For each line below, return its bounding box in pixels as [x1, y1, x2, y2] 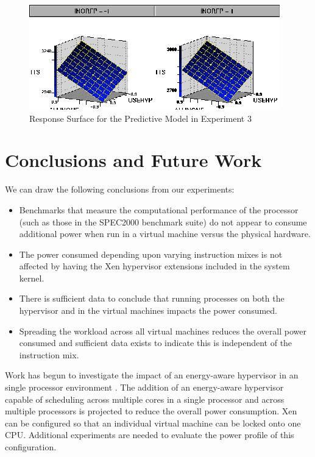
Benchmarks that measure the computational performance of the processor [19, 203, 299, 216]
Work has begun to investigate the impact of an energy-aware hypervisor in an [5, 369, 299, 381]
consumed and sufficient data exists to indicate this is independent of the [19, 336, 292, 349]
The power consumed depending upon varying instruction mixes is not [19, 247, 283, 260]
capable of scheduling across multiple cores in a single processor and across [5, 392, 285, 405]
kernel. [19, 271, 44, 284]
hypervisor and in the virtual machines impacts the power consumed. [19, 304, 277, 317]
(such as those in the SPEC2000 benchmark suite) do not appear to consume [19, 215, 307, 228]
